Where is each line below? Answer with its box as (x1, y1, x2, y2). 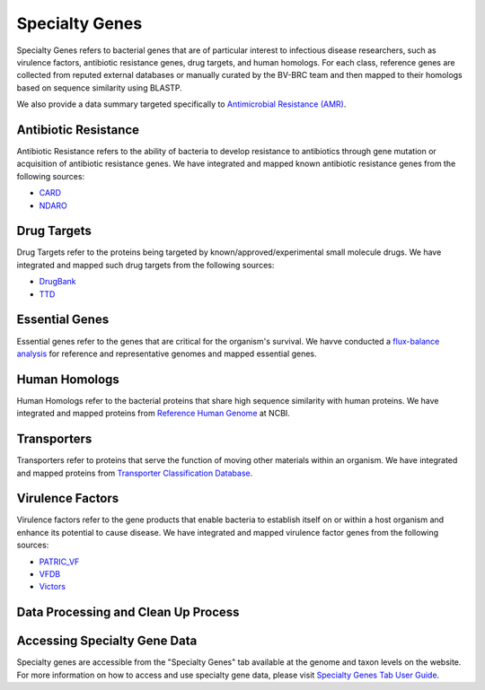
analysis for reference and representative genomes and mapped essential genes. (16, 348, 318, 359)
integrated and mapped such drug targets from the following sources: (16, 259, 275, 270)
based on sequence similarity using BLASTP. (16, 82, 183, 93)
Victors (39, 581, 66, 592)
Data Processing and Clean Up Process (16, 605, 240, 620)
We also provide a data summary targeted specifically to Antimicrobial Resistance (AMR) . (16, 99, 347, 109)
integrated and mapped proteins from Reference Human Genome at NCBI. (16, 408, 291, 419)
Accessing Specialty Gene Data (16, 633, 198, 649)
